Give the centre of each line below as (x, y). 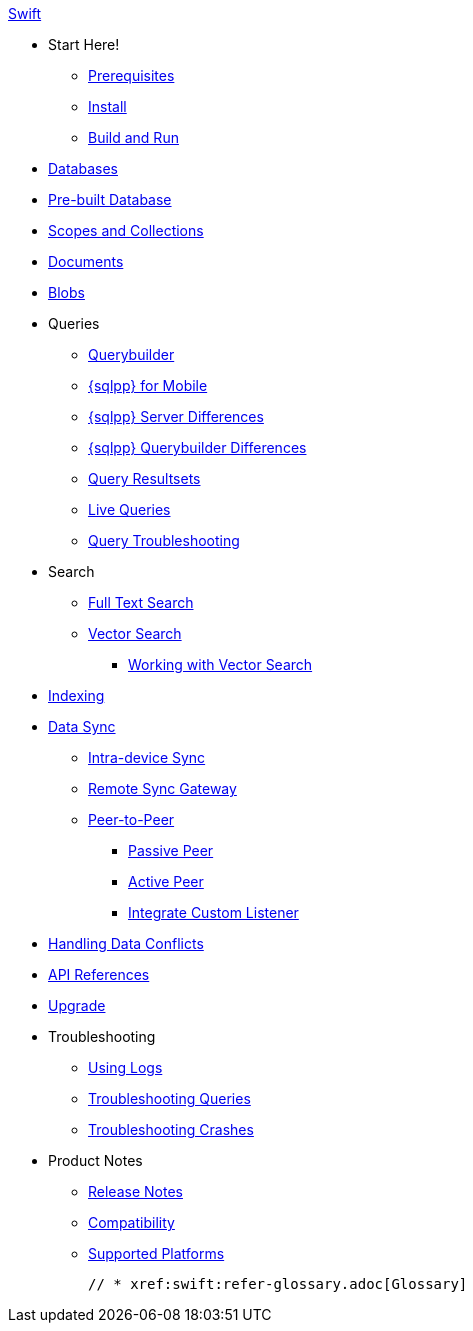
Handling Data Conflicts (126, 943)
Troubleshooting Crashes (171, 1129)
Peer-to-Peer (131, 819)
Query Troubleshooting (164, 540)
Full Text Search (141, 602)
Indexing (76, 695)
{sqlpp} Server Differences (176, 416)
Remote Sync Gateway (162, 788)
